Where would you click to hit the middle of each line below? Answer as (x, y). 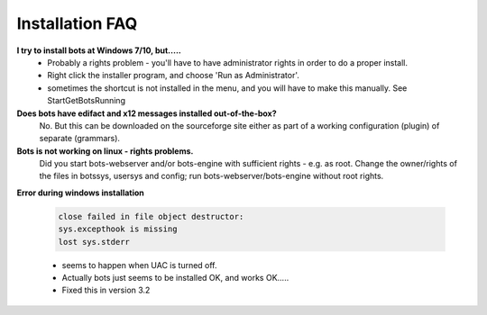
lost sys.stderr (94, 242)
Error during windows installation (80, 193)
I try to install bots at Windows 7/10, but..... (99, 50)
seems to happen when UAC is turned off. (139, 265)
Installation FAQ (77, 23)
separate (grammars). (80, 139)
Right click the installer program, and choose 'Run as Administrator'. (173, 76)
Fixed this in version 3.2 (106, 290)
